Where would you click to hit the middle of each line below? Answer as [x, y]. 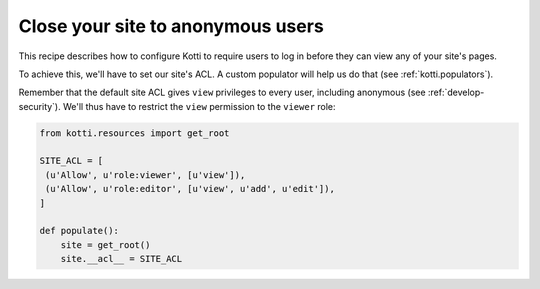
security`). [40, 106]
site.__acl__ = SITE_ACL [121, 259]
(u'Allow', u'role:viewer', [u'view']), [145, 174]
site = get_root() [105, 244]
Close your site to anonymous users [171, 26]
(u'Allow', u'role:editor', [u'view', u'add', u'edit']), [190, 189]
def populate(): [79, 231]
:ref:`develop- [456, 92]
